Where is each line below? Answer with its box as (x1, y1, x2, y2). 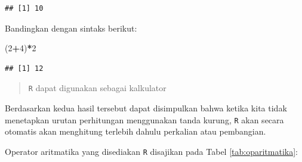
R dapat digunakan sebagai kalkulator (28, 82, 167, 94)
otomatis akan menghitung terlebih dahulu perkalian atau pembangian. (5, 125, 266, 138)
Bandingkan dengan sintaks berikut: (5, 21, 137, 34)
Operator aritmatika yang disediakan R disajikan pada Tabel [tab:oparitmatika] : (5, 145, 298, 157)
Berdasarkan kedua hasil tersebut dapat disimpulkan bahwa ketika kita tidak (5, 102, 287, 114)
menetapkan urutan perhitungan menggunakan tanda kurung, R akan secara (5, 113, 284, 126)
